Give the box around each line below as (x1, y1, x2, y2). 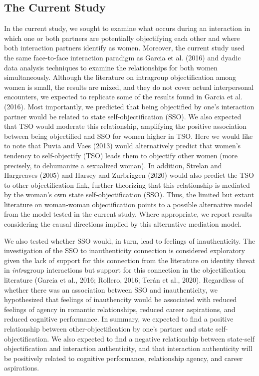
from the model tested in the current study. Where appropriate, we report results (4, 209, 253, 219)
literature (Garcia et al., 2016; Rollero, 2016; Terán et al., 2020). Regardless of (4, 275, 244, 285)
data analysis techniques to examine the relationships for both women (4, 62, 218, 72)
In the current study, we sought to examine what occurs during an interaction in (4, 23, 251, 33)
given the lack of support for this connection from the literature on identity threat (4, 255, 256, 265)
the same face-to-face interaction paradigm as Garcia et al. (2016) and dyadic (4, 52, 241, 62)
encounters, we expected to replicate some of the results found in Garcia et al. (4, 91, 243, 102)
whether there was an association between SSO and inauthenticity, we (4, 284, 218, 295)
